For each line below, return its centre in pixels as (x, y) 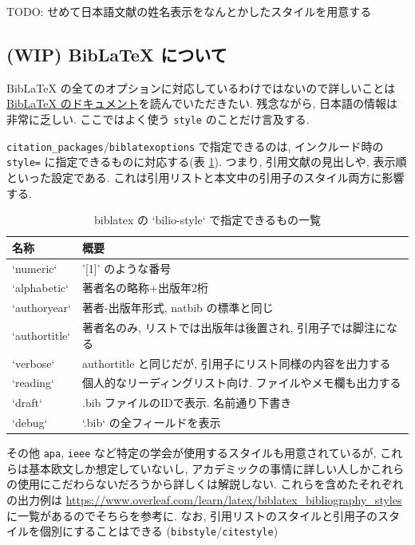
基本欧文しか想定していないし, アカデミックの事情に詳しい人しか (200, 468)
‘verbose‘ (34, 363)
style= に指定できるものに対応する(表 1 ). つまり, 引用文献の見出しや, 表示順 (207, 162)
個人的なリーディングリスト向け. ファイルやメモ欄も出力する (242, 383)
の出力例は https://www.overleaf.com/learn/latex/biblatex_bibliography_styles (204, 500)
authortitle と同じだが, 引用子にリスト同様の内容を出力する (237, 363)
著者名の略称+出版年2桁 (145, 288)
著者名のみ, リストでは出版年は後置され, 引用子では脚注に (235, 328)
